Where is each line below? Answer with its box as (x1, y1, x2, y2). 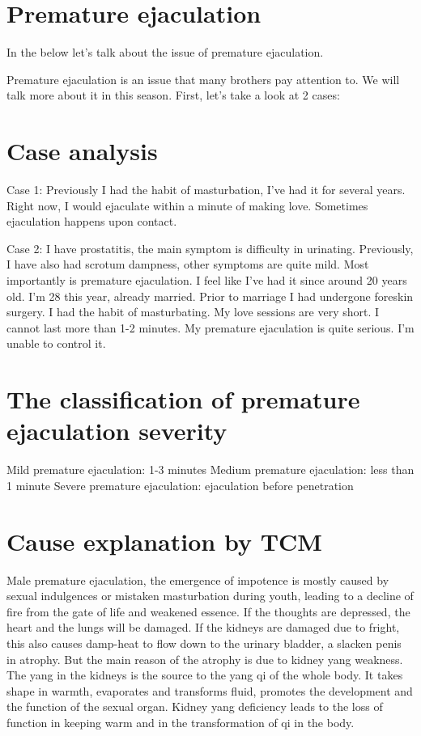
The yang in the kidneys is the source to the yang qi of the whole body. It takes (6, 666, 403, 683)
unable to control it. (6, 335, 106, 352)
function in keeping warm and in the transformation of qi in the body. (6, 713, 355, 730)
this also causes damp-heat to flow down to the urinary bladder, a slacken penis (6, 634, 402, 651)
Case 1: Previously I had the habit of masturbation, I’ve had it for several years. (6, 181, 406, 198)
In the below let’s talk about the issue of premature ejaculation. (6, 44, 324, 61)
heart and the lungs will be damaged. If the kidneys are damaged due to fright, (6, 619, 400, 636)
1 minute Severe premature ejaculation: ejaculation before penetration (6, 476, 354, 493)
